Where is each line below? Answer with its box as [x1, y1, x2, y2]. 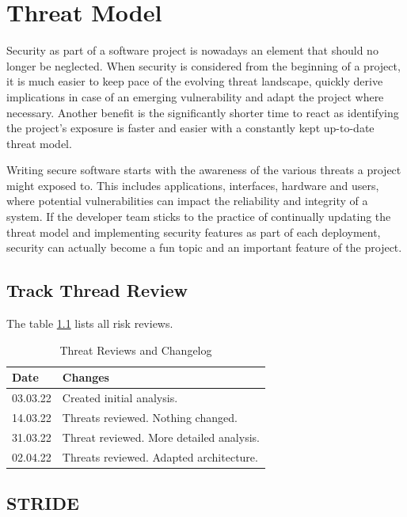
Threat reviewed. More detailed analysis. [62, 428, 260, 445]
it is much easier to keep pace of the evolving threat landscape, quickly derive [6, 73, 383, 89]
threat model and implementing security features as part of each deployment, [6, 223, 381, 240]
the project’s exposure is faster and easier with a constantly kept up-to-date [6, 120, 375, 136]
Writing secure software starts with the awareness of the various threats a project [6, 162, 401, 178]
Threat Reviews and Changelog [59, 341, 212, 358]
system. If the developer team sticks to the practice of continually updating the [6, 208, 391, 225]
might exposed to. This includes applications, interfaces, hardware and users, [6, 177, 379, 193]
